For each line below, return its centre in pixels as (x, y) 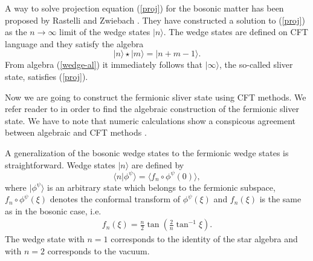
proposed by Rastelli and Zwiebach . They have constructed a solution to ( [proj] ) (155, 20)
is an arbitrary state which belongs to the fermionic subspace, (161, 187)
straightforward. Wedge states (60, 164)
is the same (280, 199)
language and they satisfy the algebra (74, 43)
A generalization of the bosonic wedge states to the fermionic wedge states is (147, 152)
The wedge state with (45, 239)
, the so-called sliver (256, 64)
